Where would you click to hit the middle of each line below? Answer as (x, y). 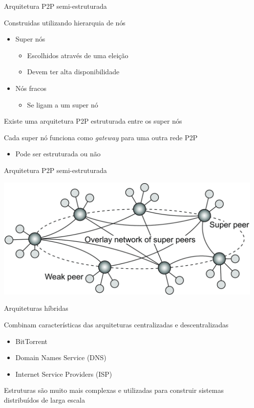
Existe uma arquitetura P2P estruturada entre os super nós (93, 121)
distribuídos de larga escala (44, 400)
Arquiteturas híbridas (36, 308)
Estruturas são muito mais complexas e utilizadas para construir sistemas (114, 390)
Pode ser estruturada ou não (58, 154)
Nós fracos (31, 88)
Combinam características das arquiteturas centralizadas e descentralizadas (116, 325)
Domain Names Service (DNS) (61, 357)
